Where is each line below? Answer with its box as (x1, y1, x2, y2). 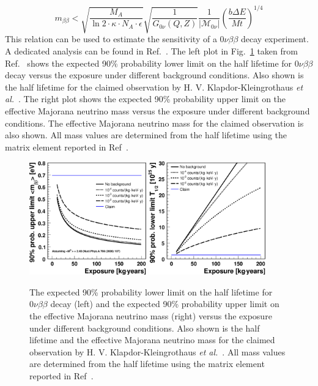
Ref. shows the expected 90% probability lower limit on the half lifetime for (5, 56, 292, 69)
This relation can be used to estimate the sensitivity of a (5, 32, 217, 45)
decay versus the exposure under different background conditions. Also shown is (5, 69, 304, 81)
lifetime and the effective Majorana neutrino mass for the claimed (29, 333, 275, 346)
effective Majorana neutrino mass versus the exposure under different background (5, 104, 310, 117)
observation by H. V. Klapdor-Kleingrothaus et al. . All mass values (29, 345, 286, 358)
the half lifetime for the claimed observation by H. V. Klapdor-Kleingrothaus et (5, 80, 303, 93)
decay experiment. (241, 32, 309, 45)
